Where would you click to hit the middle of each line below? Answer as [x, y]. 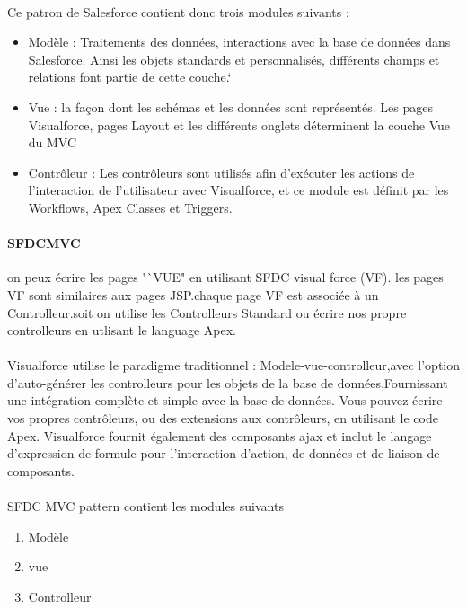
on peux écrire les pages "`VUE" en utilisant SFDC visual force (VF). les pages [225, 277]
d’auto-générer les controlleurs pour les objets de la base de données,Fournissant [228, 382]
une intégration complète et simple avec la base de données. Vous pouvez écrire [225, 400]
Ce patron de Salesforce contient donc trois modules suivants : [178, 11]
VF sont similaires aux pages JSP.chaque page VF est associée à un [193, 294]
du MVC [53, 142]
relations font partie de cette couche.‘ [130, 77]
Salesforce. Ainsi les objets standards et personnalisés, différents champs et [234, 59]
